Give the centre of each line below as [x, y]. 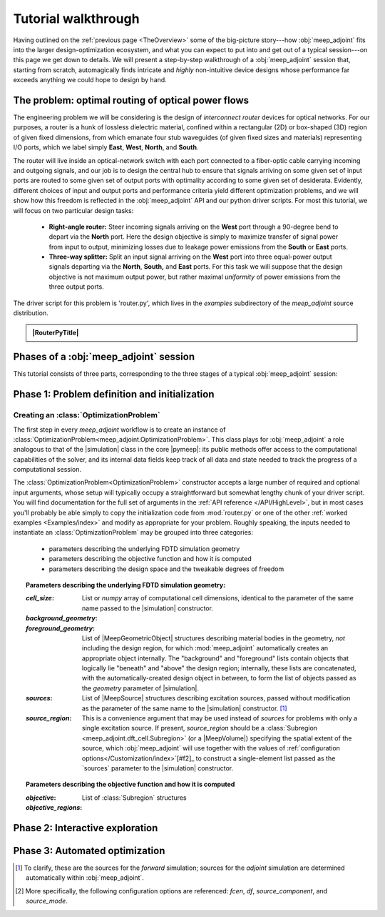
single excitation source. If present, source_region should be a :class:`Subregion [200, 728]
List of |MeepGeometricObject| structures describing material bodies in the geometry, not [214, 638]
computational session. [47, 470]
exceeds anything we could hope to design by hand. [90, 80]
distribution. [31, 313]
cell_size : [40, 598]
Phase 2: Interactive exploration [86, 828]
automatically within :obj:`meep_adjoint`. [85, 878]
